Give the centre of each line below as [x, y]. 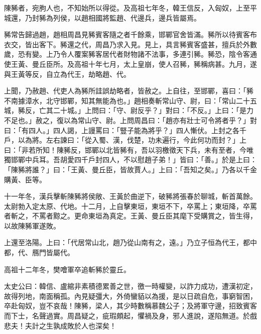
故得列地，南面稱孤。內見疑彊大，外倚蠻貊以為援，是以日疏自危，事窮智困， [130, 296]
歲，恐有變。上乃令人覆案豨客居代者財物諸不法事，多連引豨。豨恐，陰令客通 [130, 54]
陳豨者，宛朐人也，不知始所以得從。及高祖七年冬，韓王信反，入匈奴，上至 [127, 8]
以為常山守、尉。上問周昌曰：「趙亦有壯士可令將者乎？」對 [160, 120]
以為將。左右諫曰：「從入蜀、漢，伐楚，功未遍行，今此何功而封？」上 [132, 140]
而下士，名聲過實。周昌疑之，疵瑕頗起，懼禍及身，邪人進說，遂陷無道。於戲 [130, 316]
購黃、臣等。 [25, 179]
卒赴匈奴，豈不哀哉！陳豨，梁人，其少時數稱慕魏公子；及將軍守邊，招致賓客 [130, 306]
